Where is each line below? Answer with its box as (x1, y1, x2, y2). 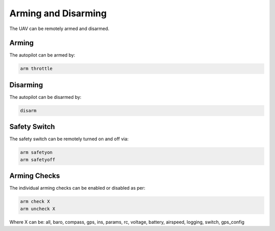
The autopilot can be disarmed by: (9, 94, 81, 100)
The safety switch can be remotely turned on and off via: (9, 136, 129, 142)
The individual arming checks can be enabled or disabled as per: (9, 185, 146, 191)
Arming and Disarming (9, 8, 107, 19)
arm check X (20, 199, 50, 204)
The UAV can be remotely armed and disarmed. (9, 25, 109, 32)
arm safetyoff (20, 157, 56, 163)
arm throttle (20, 66, 53, 71)
